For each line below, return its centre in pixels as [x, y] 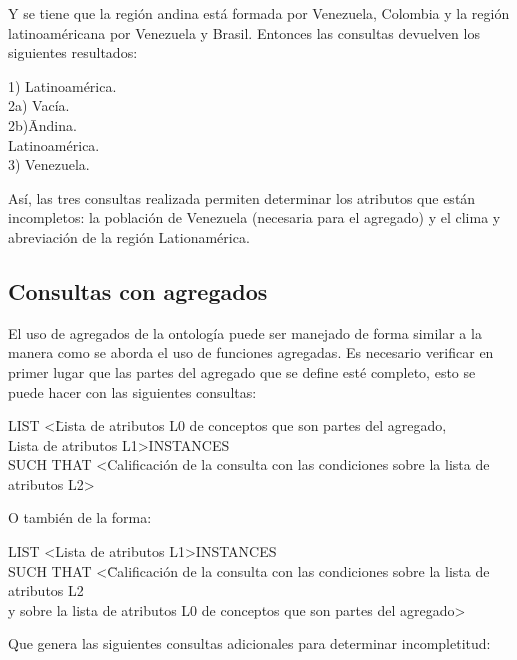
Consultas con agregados [138, 290]
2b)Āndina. [42, 124]
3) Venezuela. [49, 164]
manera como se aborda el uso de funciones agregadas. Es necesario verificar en [251, 352]
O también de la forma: [80, 517]
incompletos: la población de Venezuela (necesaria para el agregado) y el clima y [254, 217]
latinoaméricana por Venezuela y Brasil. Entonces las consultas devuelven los [244, 32]
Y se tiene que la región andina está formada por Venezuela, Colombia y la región [259, 13]
